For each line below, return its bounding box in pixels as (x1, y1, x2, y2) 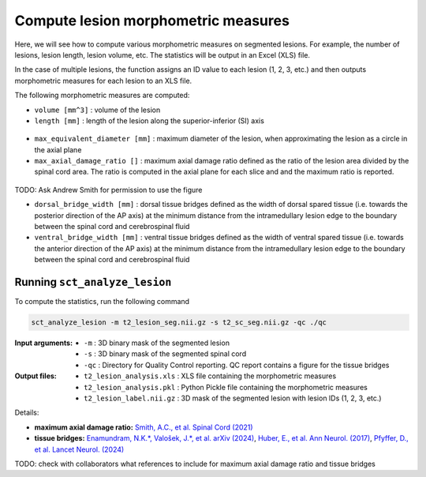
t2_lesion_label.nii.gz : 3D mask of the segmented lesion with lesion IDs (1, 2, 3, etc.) (84, 393, 382, 403)
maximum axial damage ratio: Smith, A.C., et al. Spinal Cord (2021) (34, 423, 253, 432)
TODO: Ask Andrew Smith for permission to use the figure (14, 185, 203, 194)
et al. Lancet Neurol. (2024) (34, 445, 125, 454)
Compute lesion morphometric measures (14, 12, 290, 29)
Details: (14, 408, 39, 418)
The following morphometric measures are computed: (14, 91, 190, 100)
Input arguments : (14, 338, 73, 347)
